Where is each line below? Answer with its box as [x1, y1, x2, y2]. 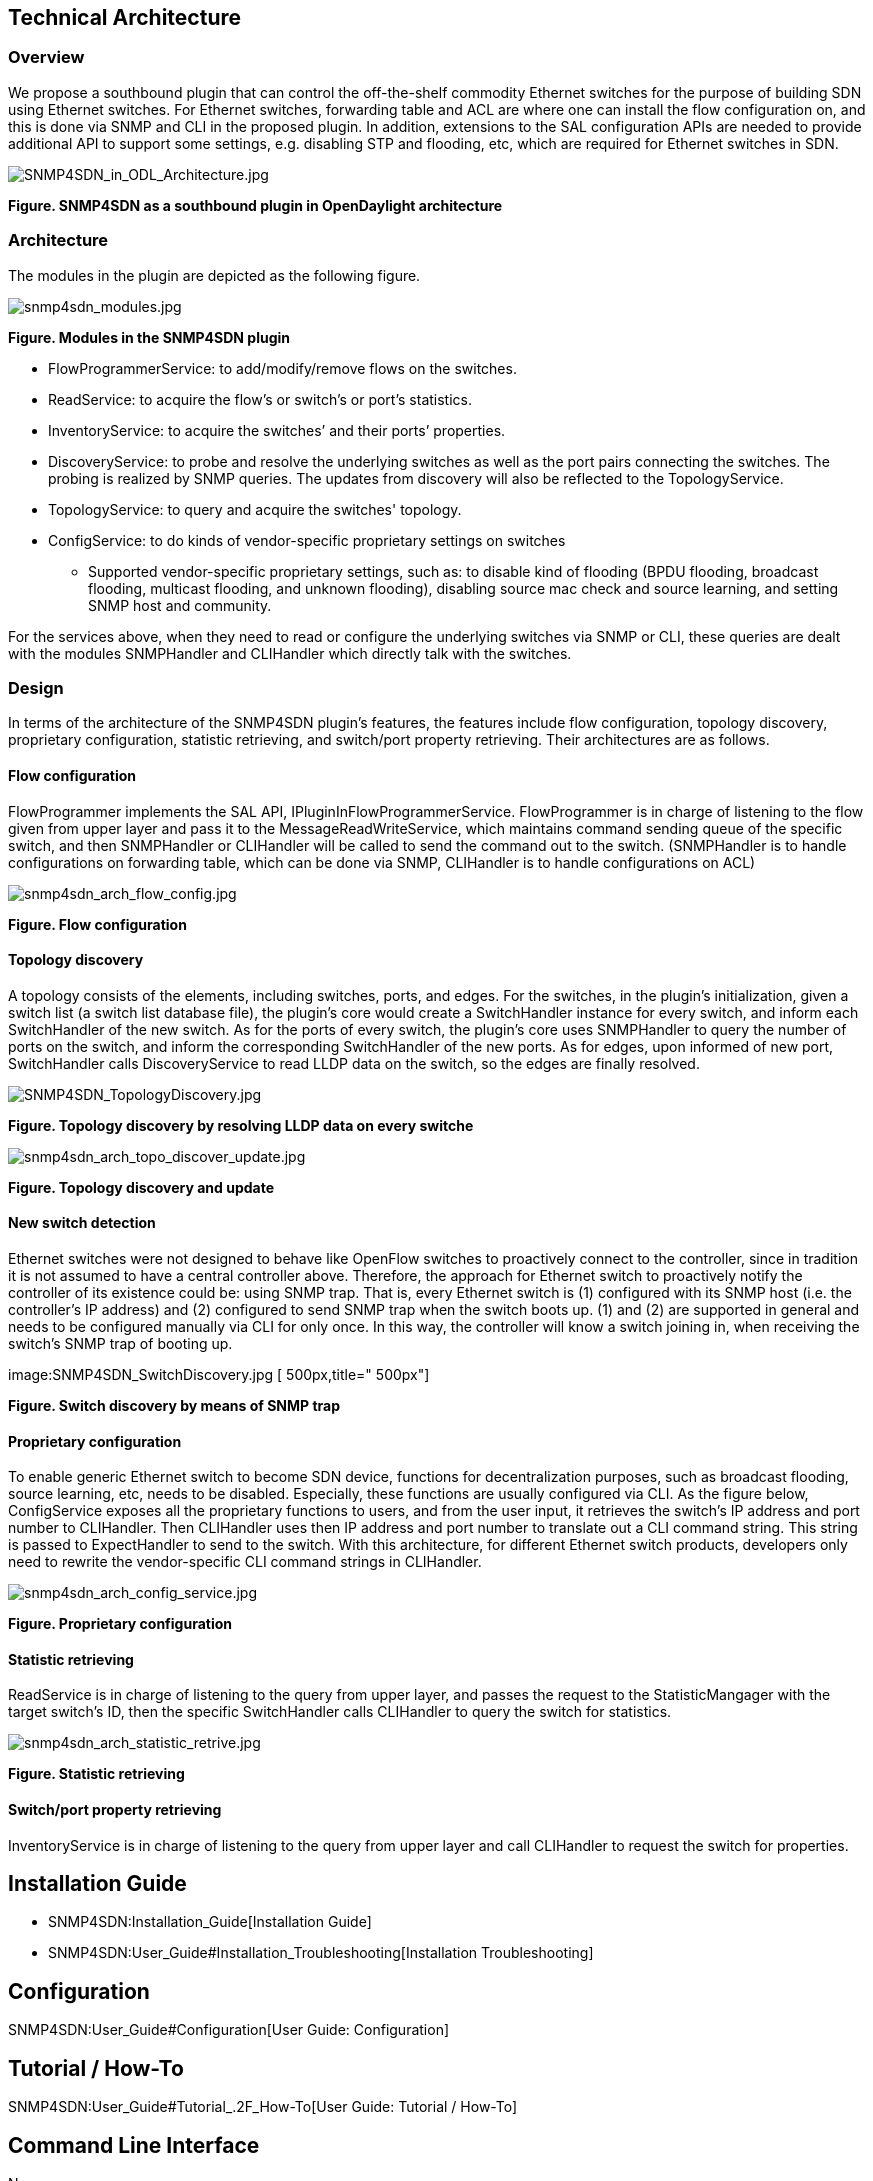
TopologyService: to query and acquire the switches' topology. [48, 500, 462, 518]
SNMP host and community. [88, 596, 272, 614]
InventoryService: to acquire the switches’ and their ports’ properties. [48, 421, 506, 439]
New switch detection [8, 1214, 156, 1232]
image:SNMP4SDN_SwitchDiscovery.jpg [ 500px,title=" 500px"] [8, 1365, 430, 1383]
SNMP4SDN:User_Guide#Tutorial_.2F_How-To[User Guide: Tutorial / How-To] [8, 2098, 518, 2116]
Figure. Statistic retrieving [8, 1765, 185, 1783]
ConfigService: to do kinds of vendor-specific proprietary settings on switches [48, 531, 566, 549]
